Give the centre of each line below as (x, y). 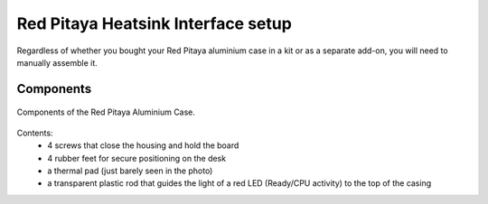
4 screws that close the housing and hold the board (143, 145)
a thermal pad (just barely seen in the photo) (130, 171)
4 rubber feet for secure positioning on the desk (136, 158)
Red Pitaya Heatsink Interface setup (155, 23)
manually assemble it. (57, 62)
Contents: (35, 133)
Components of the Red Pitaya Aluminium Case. (106, 112)
